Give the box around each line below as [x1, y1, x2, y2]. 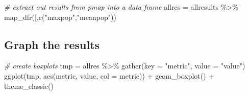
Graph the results [4, 36, 100, 52]
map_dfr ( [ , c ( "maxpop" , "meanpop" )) [4, 11, 116, 22]
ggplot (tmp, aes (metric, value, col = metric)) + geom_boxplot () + [4, 70, 214, 81]
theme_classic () [4, 80, 54, 91]
